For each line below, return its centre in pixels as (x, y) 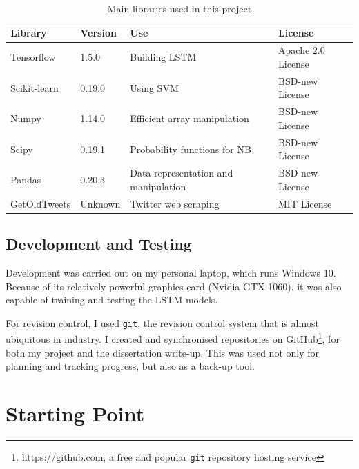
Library (29, 32)
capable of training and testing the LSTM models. (112, 300)
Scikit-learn (35, 87)
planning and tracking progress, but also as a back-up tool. (130, 366)
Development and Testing (99, 244)
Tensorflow (33, 57)
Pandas (26, 179)
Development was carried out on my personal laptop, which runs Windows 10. (171, 272)
